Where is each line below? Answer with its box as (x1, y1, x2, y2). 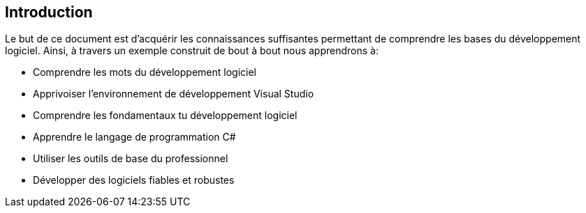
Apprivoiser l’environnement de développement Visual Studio (33, 88, 314, 100)
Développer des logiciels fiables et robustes (33, 174, 235, 187)
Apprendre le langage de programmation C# (33, 131, 236, 143)
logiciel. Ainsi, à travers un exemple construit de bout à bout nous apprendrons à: (5, 45, 379, 57)
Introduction (5, 3, 93, 21)
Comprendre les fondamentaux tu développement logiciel (33, 109, 298, 122)
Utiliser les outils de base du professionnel (33, 152, 228, 165)
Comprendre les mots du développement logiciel (33, 66, 256, 79)
